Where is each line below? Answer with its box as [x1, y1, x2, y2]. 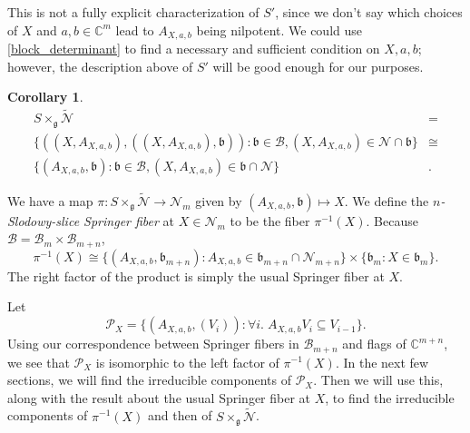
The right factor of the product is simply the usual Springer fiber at [7, 266, 385, 285]
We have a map [7, 191, 93, 210]
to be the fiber [230, 211, 310, 230]
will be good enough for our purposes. [212, 56, 424, 75]
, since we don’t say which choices [275, 3, 463, 21]
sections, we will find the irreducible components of [7, 370, 291, 389]
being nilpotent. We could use [196, 20, 362, 39]
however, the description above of [7, 56, 193, 75]
